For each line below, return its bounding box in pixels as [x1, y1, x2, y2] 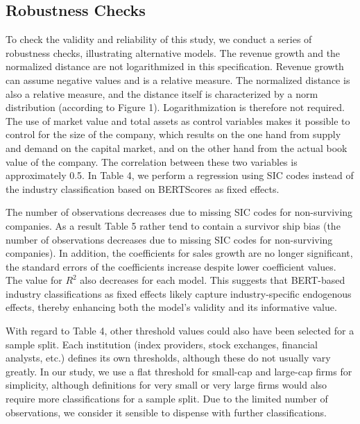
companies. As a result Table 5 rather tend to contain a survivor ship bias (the [6, 218, 341, 232]
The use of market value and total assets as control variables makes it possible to [6, 113, 350, 128]
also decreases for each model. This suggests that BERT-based [80, 273, 345, 287]
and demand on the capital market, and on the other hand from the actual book [6, 140, 348, 155]
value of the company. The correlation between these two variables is [6, 154, 298, 169]
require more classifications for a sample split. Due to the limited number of [6, 391, 328, 406]
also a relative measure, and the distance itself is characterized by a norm [6, 86, 318, 101]
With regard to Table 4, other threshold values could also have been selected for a [6, 323, 354, 338]
